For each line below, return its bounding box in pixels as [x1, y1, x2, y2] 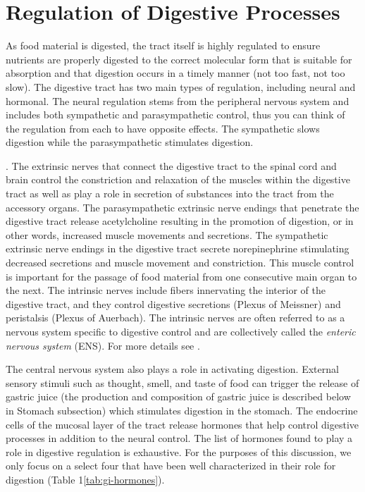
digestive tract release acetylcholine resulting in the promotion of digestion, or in [6, 214, 354, 228]
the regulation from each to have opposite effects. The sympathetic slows [6, 121, 320, 135]
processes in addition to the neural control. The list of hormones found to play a [6, 431, 353, 445]
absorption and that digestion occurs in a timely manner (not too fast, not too [6, 66, 345, 80]
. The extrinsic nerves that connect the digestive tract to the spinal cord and [6, 158, 337, 173]
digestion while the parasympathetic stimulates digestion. [6, 135, 254, 149]
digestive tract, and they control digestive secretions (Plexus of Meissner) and [6, 296, 341, 311]
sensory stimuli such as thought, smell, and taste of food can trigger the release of [6, 375, 359, 390]
